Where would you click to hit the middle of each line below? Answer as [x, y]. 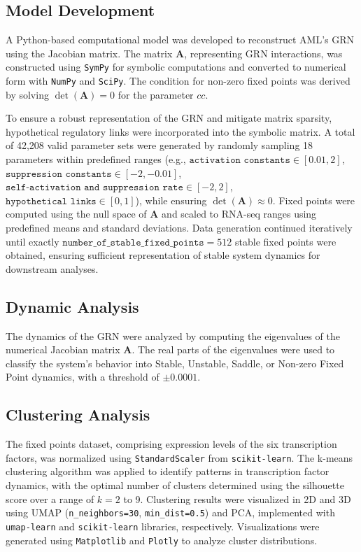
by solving [27, 94]
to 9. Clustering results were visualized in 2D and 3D [237, 498]
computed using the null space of [76, 214]
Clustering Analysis [78, 415]
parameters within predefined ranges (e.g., [96, 159]
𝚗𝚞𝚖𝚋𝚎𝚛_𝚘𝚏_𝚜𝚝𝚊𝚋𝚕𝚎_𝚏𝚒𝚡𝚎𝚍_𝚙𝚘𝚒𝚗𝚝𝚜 [133, 242]
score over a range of [50, 498]
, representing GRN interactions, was [263, 53]
